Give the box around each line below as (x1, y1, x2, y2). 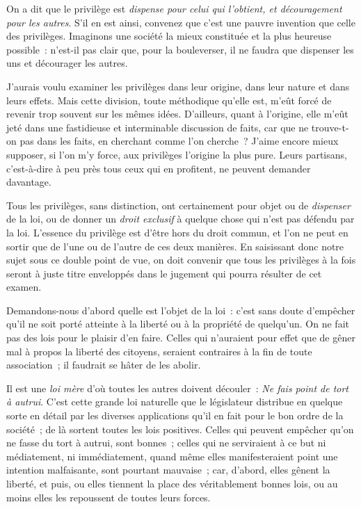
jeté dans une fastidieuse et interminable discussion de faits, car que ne (6, 120, 309, 134)
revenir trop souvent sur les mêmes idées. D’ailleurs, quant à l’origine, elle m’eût (6, 106, 348, 121)
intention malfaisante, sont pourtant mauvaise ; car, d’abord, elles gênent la (6, 462, 330, 477)
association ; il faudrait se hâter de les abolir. (6, 357, 201, 372)
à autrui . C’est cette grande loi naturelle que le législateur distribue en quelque (6, 394, 343, 409)
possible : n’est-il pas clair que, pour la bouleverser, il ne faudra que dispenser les (6, 42, 354, 56)
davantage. (6, 175, 51, 189)
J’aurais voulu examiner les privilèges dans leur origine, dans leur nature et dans (6, 79, 350, 93)
